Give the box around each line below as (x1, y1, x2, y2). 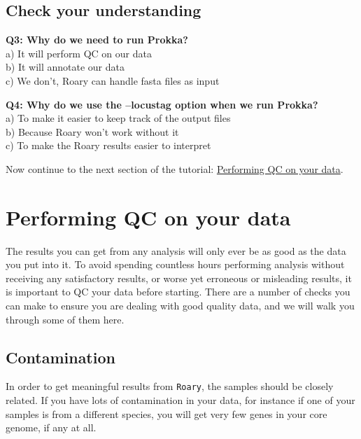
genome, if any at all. (6, 420, 97, 435)
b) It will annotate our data (6, 60, 125, 74)
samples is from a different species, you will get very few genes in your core (6, 406, 327, 421)
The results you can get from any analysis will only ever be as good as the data (6, 243, 346, 258)
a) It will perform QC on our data (6, 46, 152, 60)
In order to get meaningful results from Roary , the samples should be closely (6, 379, 334, 393)
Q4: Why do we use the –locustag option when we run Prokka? (6, 97, 318, 111)
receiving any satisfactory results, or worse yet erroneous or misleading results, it (6, 270, 352, 285)
